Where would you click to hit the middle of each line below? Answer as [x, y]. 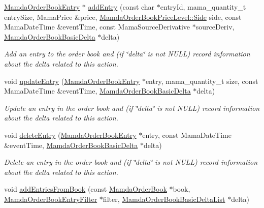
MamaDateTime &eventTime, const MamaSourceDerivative [97, 27]
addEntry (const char [121, 7]
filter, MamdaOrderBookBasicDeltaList [164, 199]
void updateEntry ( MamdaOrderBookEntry [72, 81]
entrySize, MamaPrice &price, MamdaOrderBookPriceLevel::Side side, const [123, 17]
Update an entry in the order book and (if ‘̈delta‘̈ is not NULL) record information [132, 108]
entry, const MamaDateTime [187, 135]
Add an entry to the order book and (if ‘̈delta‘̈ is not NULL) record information [127, 54]
